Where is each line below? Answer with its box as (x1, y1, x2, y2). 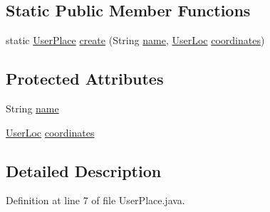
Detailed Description (6, 159, 162, 181)
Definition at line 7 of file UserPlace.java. (6, 193, 185, 208)
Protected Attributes (6, 68, 164, 90)
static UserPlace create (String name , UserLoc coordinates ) (6, 33, 265, 48)
